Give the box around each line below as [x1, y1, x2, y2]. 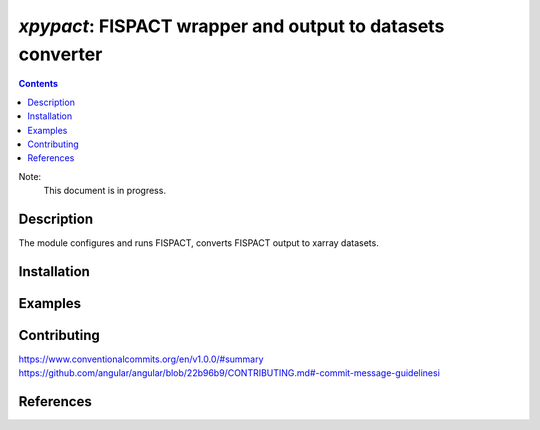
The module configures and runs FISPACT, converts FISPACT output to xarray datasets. [18, 236, 379, 249]
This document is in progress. [43, 185, 167, 197]
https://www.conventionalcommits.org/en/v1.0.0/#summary [18, 353, 264, 365]
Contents [18, 78, 59, 90]
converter [18, 43, 103, 65]
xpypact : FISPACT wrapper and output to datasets [18, 15, 445, 37]
